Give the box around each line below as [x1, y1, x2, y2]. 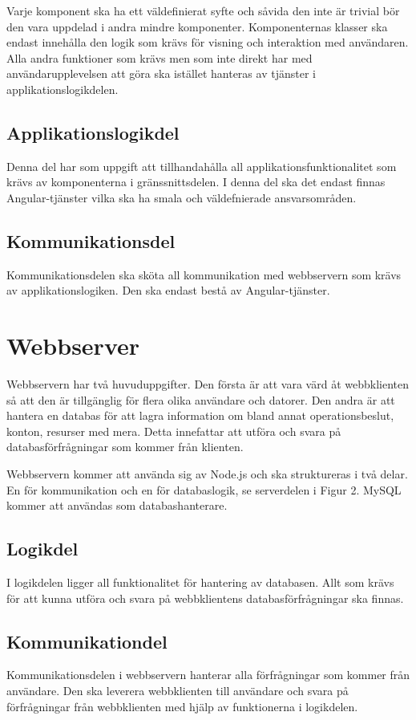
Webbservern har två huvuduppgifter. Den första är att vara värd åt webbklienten [6, 376, 409, 393]
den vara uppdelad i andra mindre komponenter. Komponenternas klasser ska [6, 18, 388, 35]
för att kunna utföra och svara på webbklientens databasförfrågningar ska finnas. [6, 589, 404, 606]
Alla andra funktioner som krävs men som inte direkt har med [6, 49, 313, 66]
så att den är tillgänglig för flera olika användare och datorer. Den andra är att [6, 391, 395, 408]
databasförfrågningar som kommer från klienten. [6, 438, 244, 455]
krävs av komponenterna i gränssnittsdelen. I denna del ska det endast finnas [6, 173, 386, 190]
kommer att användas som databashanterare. [6, 497, 228, 514]
